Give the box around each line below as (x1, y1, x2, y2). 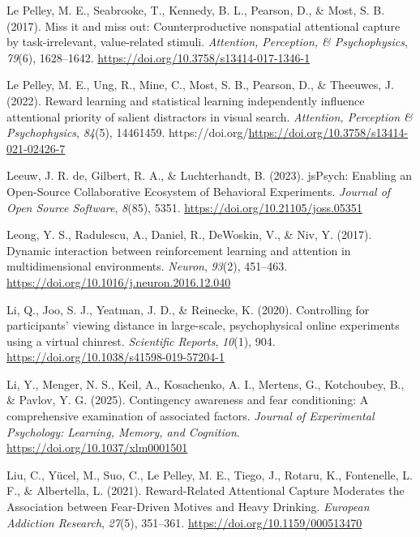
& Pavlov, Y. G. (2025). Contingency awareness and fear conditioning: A (6, 391, 369, 408)
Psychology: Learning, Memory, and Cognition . (6, 423, 240, 440)
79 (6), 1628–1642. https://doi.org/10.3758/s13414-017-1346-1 (6, 49, 311, 66)
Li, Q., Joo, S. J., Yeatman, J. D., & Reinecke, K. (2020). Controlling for (6, 300, 370, 318)
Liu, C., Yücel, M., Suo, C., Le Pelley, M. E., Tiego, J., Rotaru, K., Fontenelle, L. (6, 466, 413, 483)
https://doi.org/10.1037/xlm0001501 (6, 439, 188, 456)
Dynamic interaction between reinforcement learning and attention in (6, 241, 351, 258)
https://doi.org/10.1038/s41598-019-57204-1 (6, 348, 225, 365)
